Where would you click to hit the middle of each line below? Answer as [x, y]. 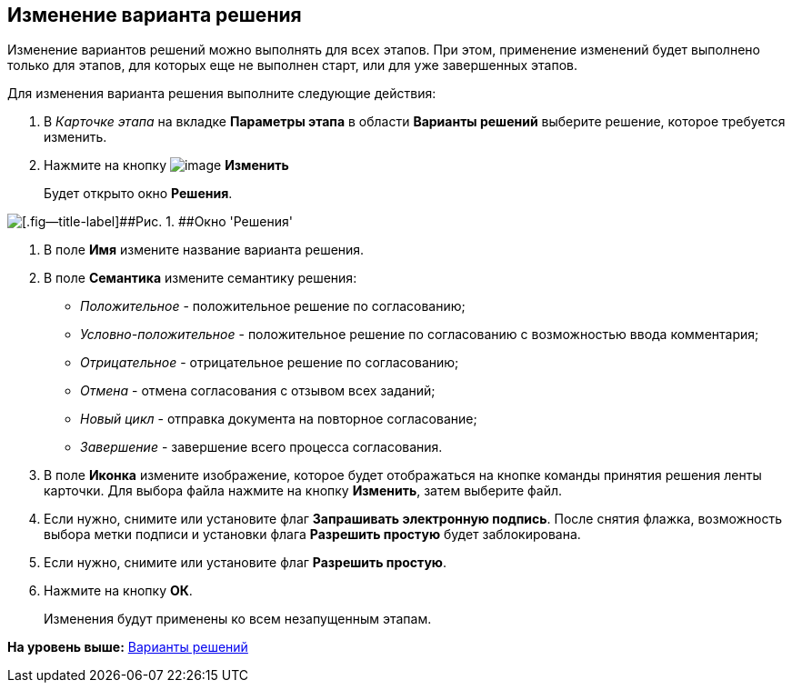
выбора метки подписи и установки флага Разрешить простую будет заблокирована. [312, 535]
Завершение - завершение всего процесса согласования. [261, 447]
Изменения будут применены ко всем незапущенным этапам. [238, 619]
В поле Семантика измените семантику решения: [201, 278]
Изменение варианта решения [155, 15]
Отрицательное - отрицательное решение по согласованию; [270, 363]
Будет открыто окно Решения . [138, 194]
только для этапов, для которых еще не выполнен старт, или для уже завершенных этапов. [292, 65]
